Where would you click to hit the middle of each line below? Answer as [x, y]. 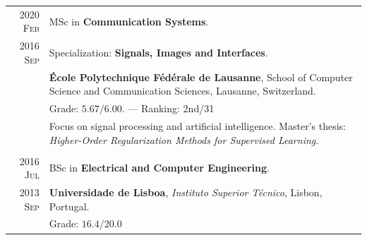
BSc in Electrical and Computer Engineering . [159, 168]
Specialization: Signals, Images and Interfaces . [158, 52]
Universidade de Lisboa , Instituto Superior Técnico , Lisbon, [186, 192]
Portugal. [69, 206]
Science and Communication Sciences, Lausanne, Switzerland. [182, 91]
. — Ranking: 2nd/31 [168, 108]
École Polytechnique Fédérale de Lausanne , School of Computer [201, 77]
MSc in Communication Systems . [129, 21]
